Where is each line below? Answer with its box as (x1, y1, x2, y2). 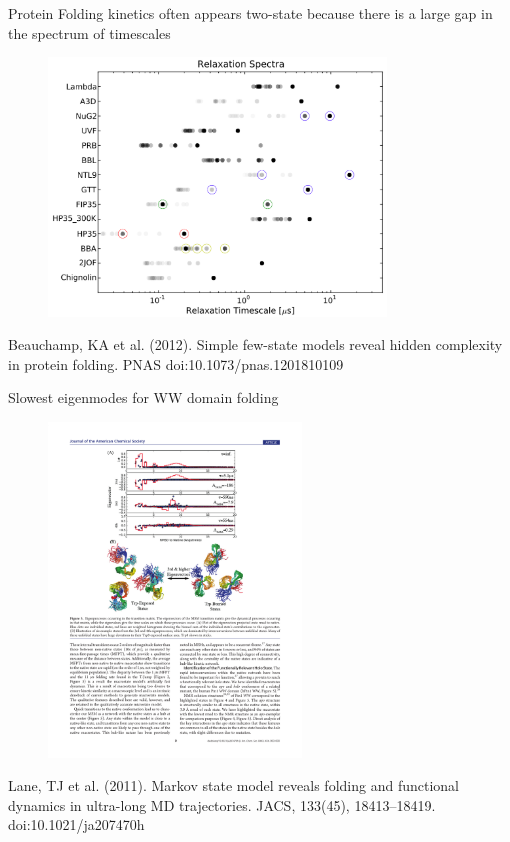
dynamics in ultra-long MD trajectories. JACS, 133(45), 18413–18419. (8, 794, 436, 815)
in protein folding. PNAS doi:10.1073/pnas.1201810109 (8, 353, 344, 374)
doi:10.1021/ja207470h (8, 814, 145, 835)
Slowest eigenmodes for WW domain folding (8, 387, 279, 408)
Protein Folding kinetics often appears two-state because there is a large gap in (8, 3, 493, 23)
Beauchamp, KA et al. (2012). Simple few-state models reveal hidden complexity (8, 334, 503, 355)
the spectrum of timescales (8, 22, 171, 43)
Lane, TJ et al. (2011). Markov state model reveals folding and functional (8, 775, 459, 796)
